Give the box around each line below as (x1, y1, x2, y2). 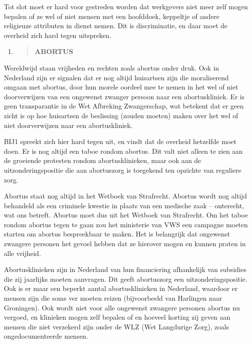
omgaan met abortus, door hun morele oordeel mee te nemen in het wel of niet (4, 82, 238, 92)
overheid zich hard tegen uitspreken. (4, 30, 112, 40)
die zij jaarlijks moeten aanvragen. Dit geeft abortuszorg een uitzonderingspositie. (4, 273, 248, 284)
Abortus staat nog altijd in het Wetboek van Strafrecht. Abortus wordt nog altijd (4, 191, 247, 201)
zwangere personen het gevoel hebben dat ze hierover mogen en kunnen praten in (4, 238, 246, 249)
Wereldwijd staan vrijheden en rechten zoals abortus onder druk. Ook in (4, 62, 219, 72)
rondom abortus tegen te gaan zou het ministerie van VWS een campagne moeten (4, 219, 248, 229)
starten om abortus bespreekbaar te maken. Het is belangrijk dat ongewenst (4, 229, 230, 239)
